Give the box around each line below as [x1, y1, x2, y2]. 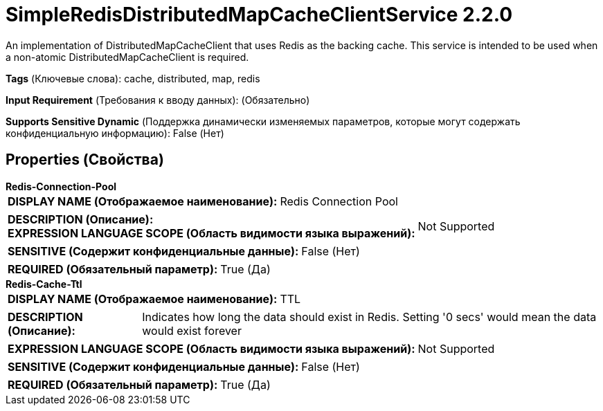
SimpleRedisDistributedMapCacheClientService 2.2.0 [6, 3, 513, 26]
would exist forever [142, 323, 242, 338]
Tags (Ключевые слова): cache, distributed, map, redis [6, 72, 260, 84]
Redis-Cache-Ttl [6, 277, 82, 290]
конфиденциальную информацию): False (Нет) [6, 127, 224, 139]
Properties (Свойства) [6, 151, 164, 169]
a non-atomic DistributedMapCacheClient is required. [6, 51, 249, 63]
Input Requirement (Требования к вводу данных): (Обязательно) [6, 93, 310, 106]
